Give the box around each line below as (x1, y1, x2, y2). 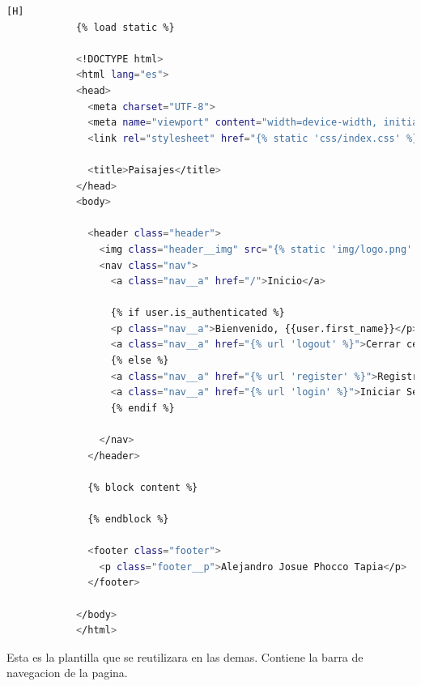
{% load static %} (75, 21, 175, 33)
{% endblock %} (87, 513, 169, 525)
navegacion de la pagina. (6, 664, 128, 681)
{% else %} (110, 355, 169, 367)
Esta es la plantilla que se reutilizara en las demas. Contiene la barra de (6, 648, 364, 665)
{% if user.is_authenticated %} (110, 307, 285, 319)
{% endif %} (110, 402, 175, 414)
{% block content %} (87, 481, 198, 493)
